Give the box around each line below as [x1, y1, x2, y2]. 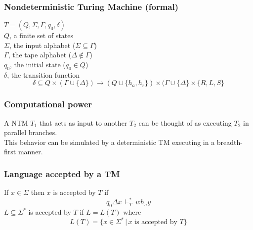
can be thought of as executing [138, 117, 232, 128]
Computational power [4, 98, 92, 110]
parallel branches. [4, 127, 57, 138]
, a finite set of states [9, 30, 74, 41]
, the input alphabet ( [9, 40, 76, 50]
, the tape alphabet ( [8, 49, 72, 60]
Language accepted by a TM [4, 167, 120, 180]
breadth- [216, 137, 243, 147]
